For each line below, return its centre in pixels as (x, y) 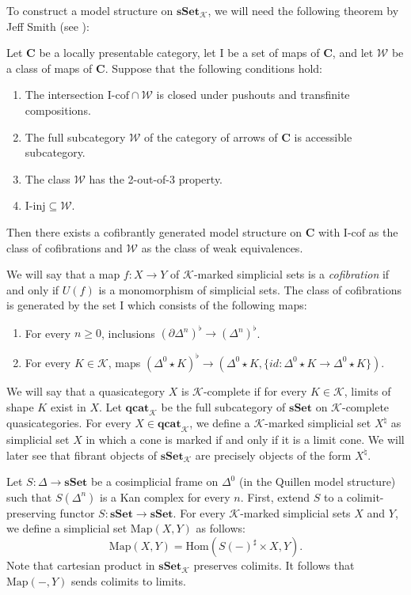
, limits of (367, 390)
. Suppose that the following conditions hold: (213, 68)
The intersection (65, 95)
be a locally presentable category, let (127, 53)
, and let (353, 53)
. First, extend (275, 496)
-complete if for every (255, 390)
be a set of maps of (274, 53)
